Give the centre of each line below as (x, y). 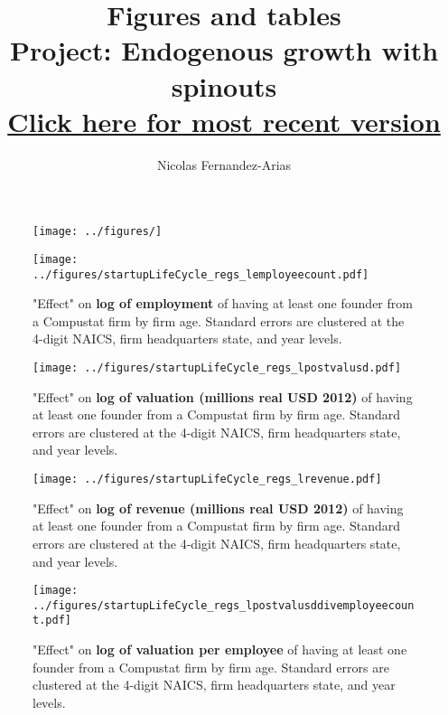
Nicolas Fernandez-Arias (224, 164)
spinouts (224, 85)
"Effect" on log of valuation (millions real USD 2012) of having (223, 396)
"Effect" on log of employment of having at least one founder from (223, 303)
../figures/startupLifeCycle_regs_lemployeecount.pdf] (201, 274)
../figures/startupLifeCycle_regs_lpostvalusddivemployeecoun (224, 605)
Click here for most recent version (224, 121)
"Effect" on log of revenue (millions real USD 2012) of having (218, 508)
